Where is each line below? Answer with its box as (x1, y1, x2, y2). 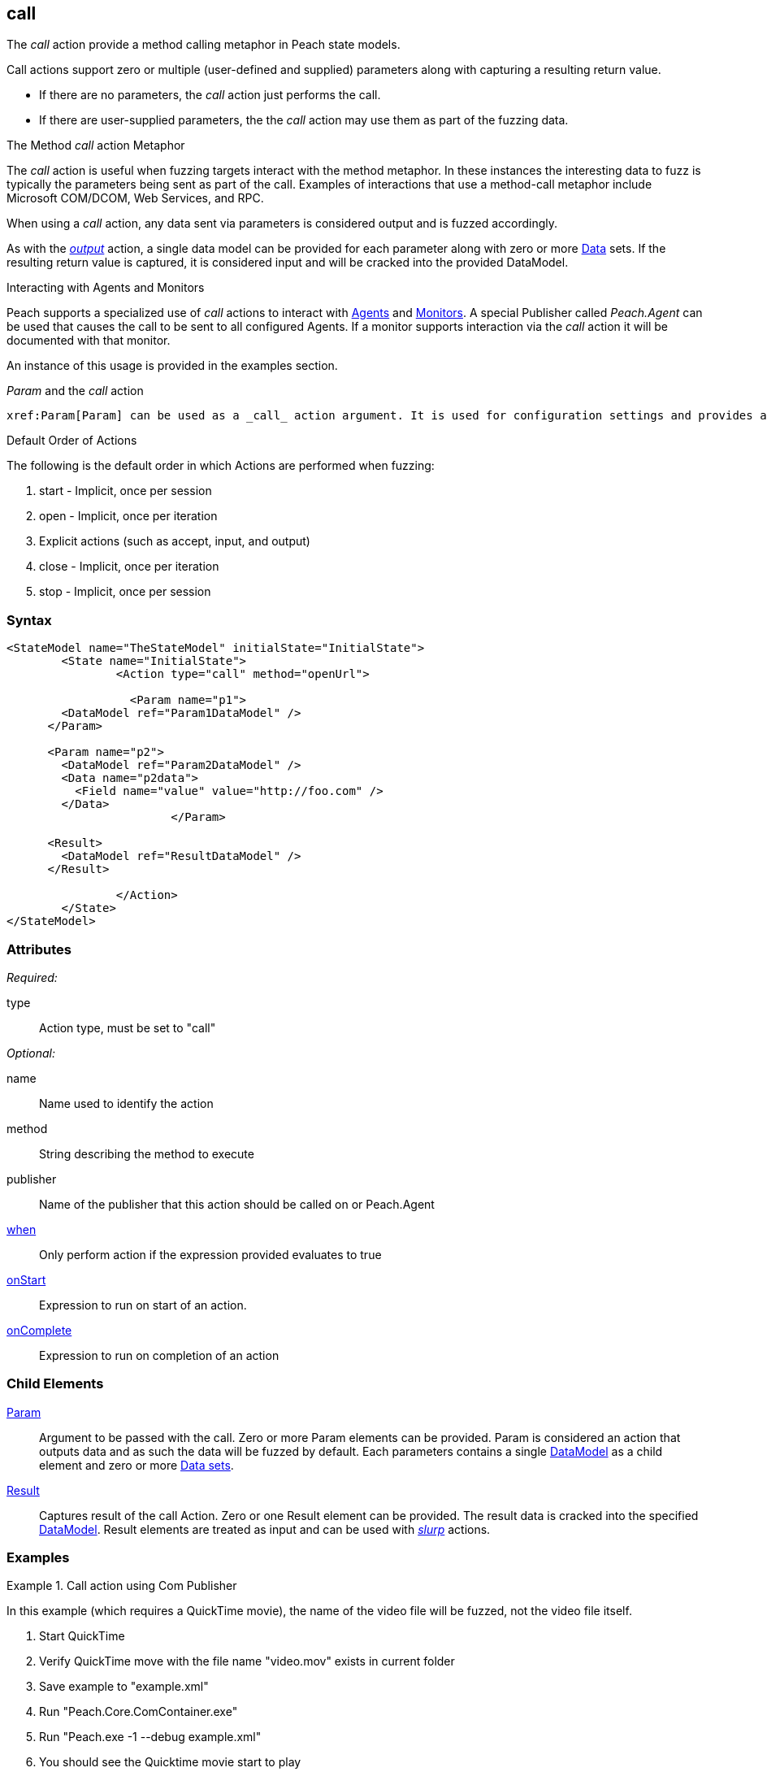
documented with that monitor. (6, 333, 171, 348)
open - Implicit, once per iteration (39, 509, 218, 523)
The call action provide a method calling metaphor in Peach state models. (6, 37, 401, 52)
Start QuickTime (39, 1629, 125, 1644)
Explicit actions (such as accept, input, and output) (39, 534, 310, 549)
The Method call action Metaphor (6, 138, 185, 153)
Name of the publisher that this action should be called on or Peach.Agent (39, 1197, 435, 1211)
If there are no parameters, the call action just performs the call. (39, 88, 381, 102)
